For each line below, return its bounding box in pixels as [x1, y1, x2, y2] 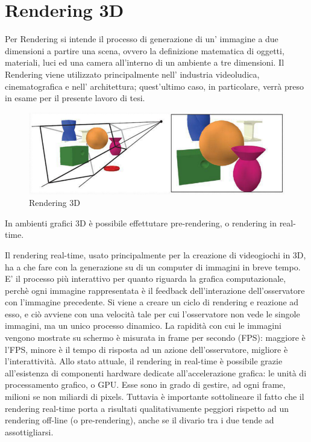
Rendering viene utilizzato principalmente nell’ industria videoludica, [5, 67, 260, 80]
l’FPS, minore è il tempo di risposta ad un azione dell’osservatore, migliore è [5, 343, 288, 355]
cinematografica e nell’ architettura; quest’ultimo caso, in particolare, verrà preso [5, 79, 304, 92]
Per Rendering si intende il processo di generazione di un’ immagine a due [5, 33, 278, 45]
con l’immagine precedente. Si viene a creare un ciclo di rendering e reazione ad [5, 296, 299, 308]
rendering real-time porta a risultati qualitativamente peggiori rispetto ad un [5, 402, 289, 414]
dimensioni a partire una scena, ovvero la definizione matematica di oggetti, [5, 44, 284, 57]
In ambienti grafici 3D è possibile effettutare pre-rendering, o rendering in [5, 216, 277, 229]
